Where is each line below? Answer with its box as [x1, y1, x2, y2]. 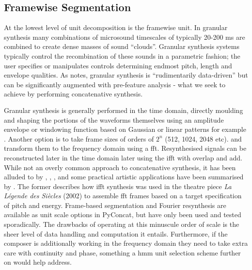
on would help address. [4, 257, 72, 267]
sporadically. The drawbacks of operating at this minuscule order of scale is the [4, 219, 239, 229]
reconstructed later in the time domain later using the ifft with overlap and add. [4, 152, 242, 162]
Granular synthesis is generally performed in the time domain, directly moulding [4, 105, 243, 115]
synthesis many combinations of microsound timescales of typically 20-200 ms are [4, 32, 245, 42]
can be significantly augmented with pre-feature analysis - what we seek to [4, 79, 225, 89]
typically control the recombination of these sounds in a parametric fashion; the [4, 50, 240, 61]
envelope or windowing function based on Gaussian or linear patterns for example [4, 124, 246, 134]
